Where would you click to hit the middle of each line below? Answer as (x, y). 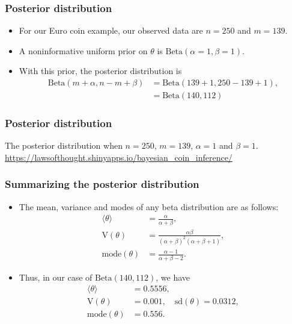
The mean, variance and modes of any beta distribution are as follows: (149, 206)
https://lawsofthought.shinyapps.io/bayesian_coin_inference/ (119, 157)
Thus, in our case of (56, 277)
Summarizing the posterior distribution (102, 184)
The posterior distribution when (64, 145)
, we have (173, 277)
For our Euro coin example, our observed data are (111, 30)
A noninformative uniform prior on (83, 50)
